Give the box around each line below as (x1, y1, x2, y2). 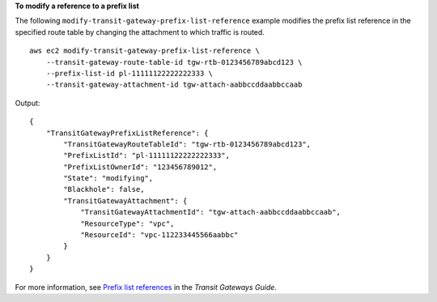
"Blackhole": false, (63, 185, 145, 194)
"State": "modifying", (63, 174, 154, 183)
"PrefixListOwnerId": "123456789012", (63, 162, 218, 172)
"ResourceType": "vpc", (80, 219, 175, 228)
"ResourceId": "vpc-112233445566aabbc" (80, 231, 239, 240)
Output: (15, 98, 40, 108)
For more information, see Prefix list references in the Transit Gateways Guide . (15, 282, 277, 291)
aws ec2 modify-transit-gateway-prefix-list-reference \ (29, 46, 261, 56)
